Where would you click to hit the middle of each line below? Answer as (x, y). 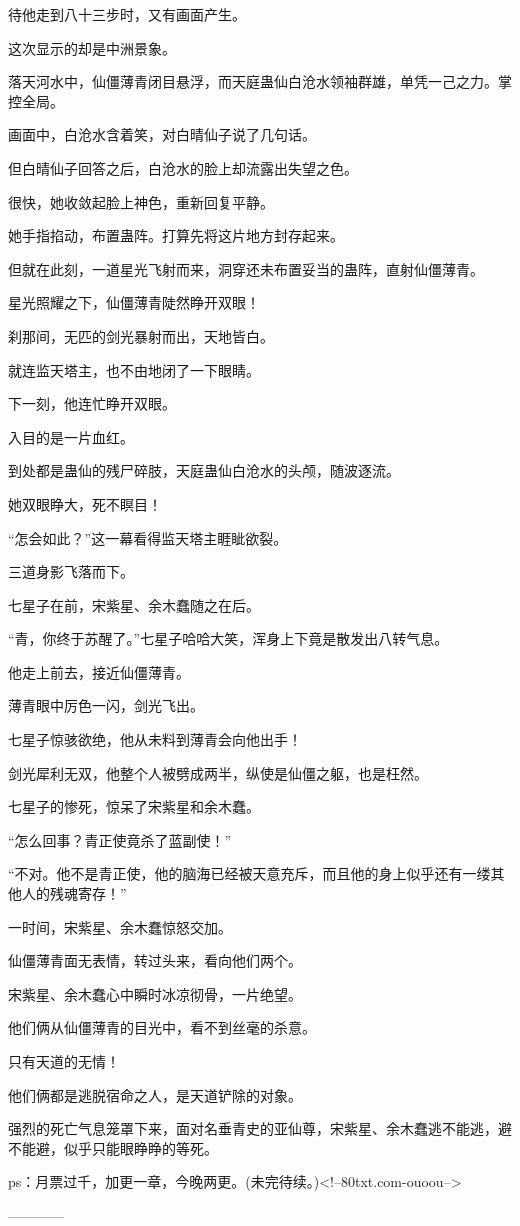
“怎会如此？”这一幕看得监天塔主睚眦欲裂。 (148, 537)
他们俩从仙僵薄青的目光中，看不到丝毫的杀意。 (162, 1027)
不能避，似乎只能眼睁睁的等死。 (113, 1147)
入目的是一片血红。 (71, 436)
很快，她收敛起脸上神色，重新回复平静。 (141, 201)
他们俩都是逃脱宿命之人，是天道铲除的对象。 (155, 1094)
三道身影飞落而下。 (71, 571)
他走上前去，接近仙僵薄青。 (99, 671)
